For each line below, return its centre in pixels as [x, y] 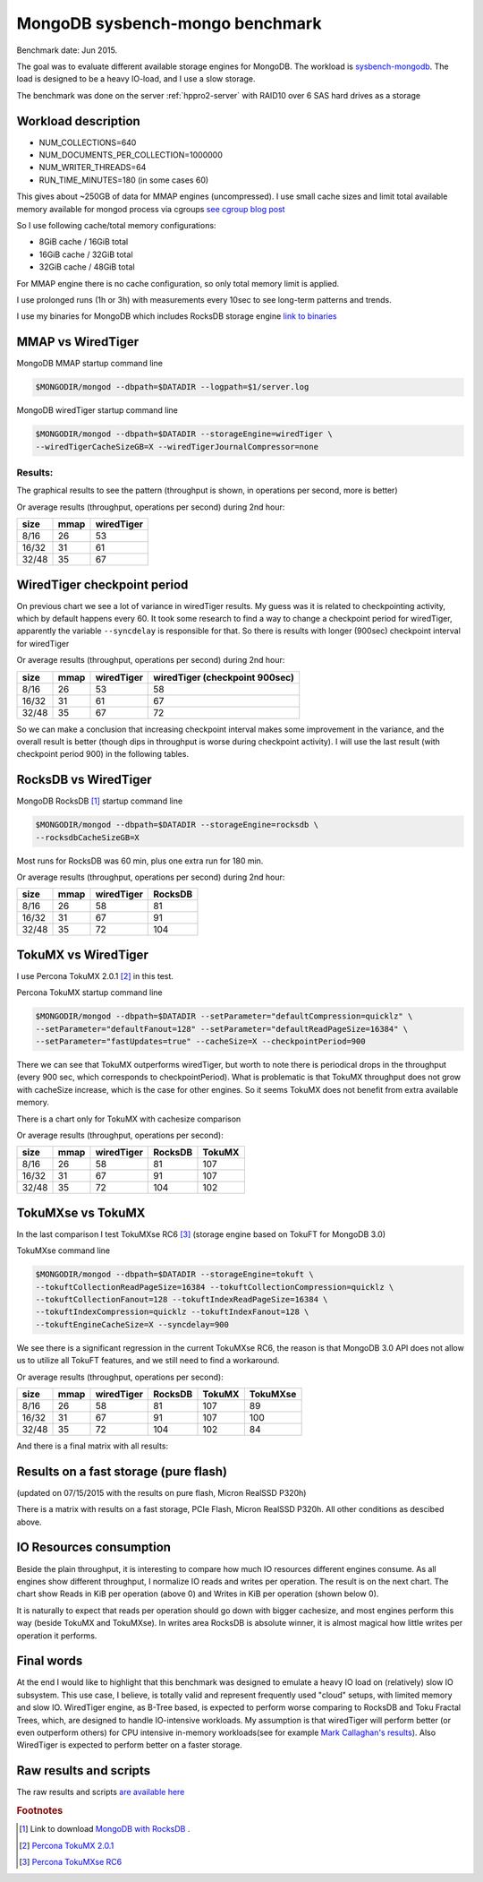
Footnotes [40, 1811]
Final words [50, 1661]
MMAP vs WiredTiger [78, 342]
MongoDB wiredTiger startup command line [97, 410]
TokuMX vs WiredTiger [83, 954]
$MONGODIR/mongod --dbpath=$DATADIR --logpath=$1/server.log [172, 387]
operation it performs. [57, 1636]
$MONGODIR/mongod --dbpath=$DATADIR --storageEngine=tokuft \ [174, 1275]
